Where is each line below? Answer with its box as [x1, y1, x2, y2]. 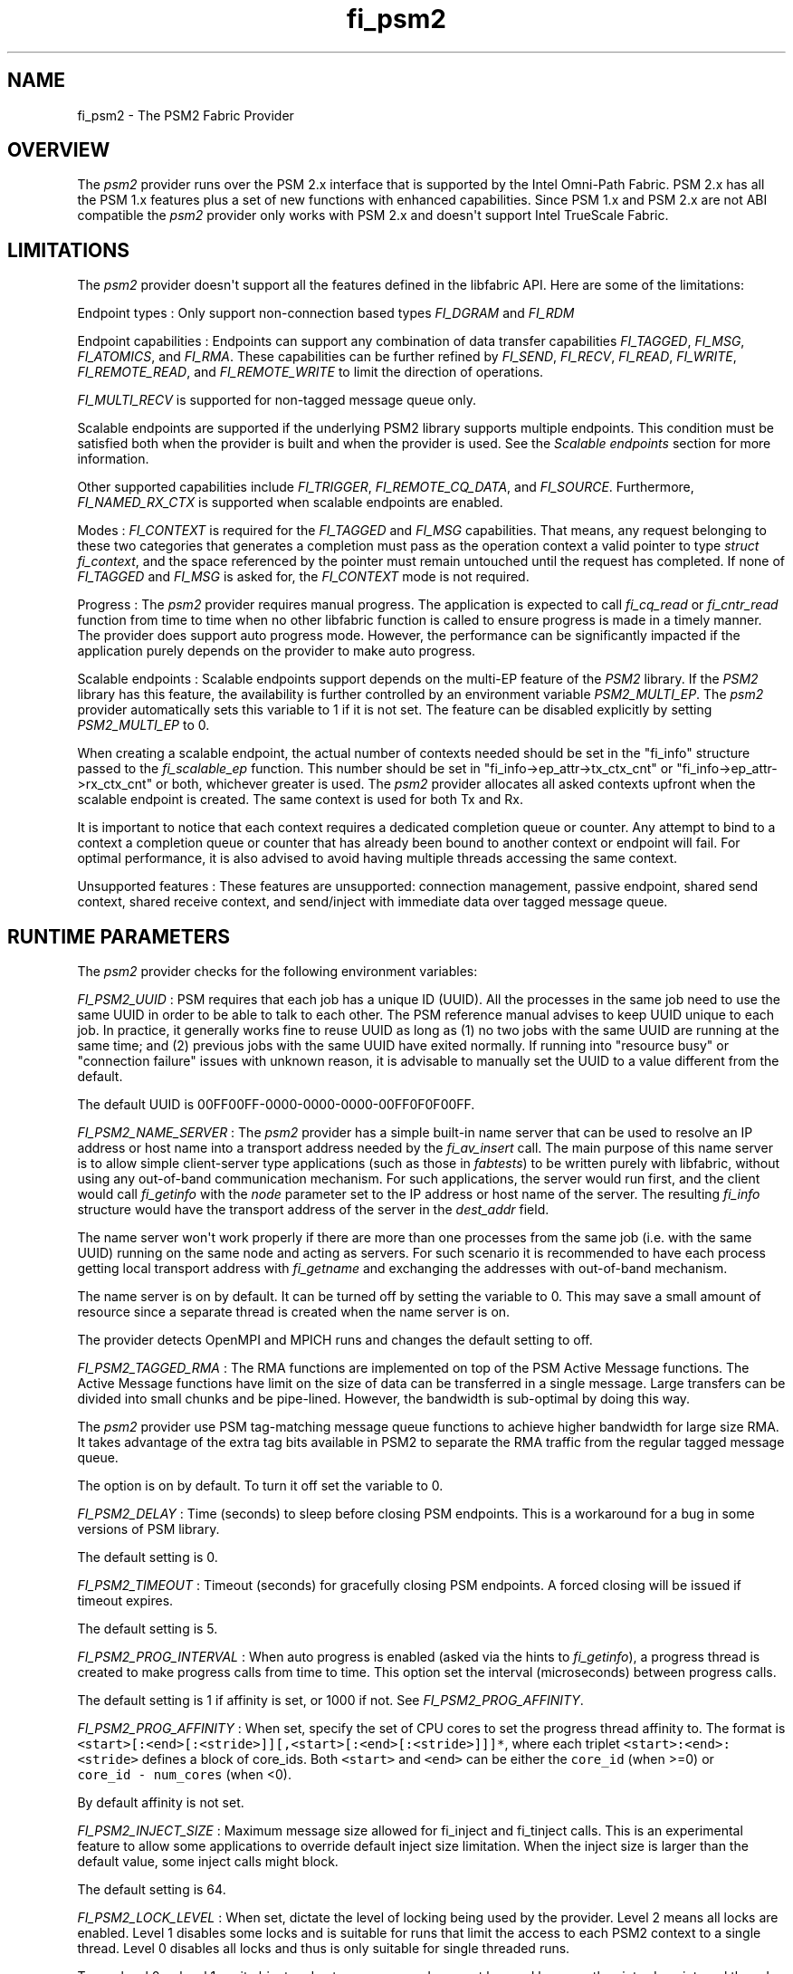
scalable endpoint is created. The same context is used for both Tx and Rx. [77, 791, 523, 808]
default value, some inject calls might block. [77, 1854, 339, 1870]
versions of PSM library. [77, 1521, 220, 1538]
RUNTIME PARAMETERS [7, 925, 231, 948]
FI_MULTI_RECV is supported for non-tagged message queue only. [77, 392, 477, 408]
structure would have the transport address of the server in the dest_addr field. [77, 1202, 549, 1218]
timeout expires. [77, 1593, 174, 1609]
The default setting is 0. [77, 1549, 218, 1566]
